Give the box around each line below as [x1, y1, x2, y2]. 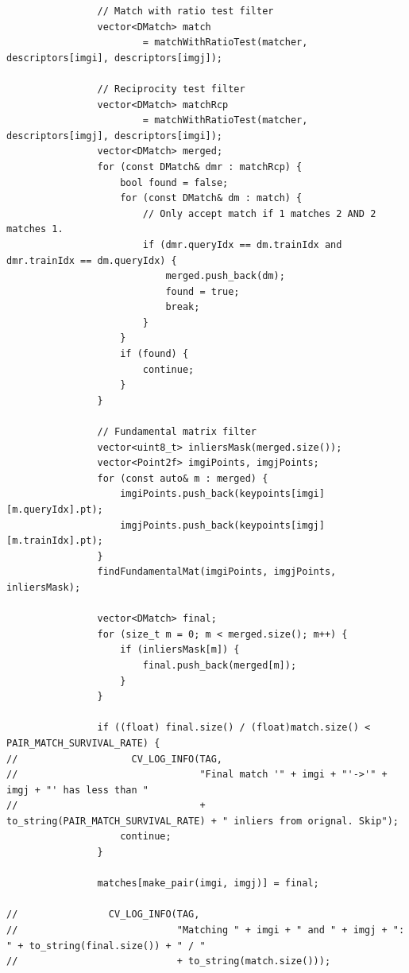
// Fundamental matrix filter [97, 426, 257, 438]
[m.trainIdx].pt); [6, 535, 103, 547]
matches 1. [6, 223, 64, 235]
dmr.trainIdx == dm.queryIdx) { [6, 254, 177, 266]
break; [165, 301, 200, 313]
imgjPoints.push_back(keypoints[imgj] [120, 519, 325, 531]
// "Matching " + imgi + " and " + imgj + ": [6, 925, 405, 936]
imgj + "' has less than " [6, 784, 149, 796]
